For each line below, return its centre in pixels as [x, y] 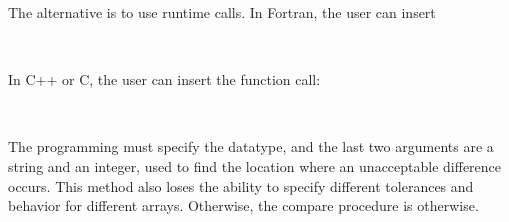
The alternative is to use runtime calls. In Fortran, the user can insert [222, 12]
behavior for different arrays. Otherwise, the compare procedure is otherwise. [243, 205]
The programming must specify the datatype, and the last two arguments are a [251, 146]
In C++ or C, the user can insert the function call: [164, 79]
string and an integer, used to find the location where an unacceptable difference [255, 165]
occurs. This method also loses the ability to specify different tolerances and [241, 185]
